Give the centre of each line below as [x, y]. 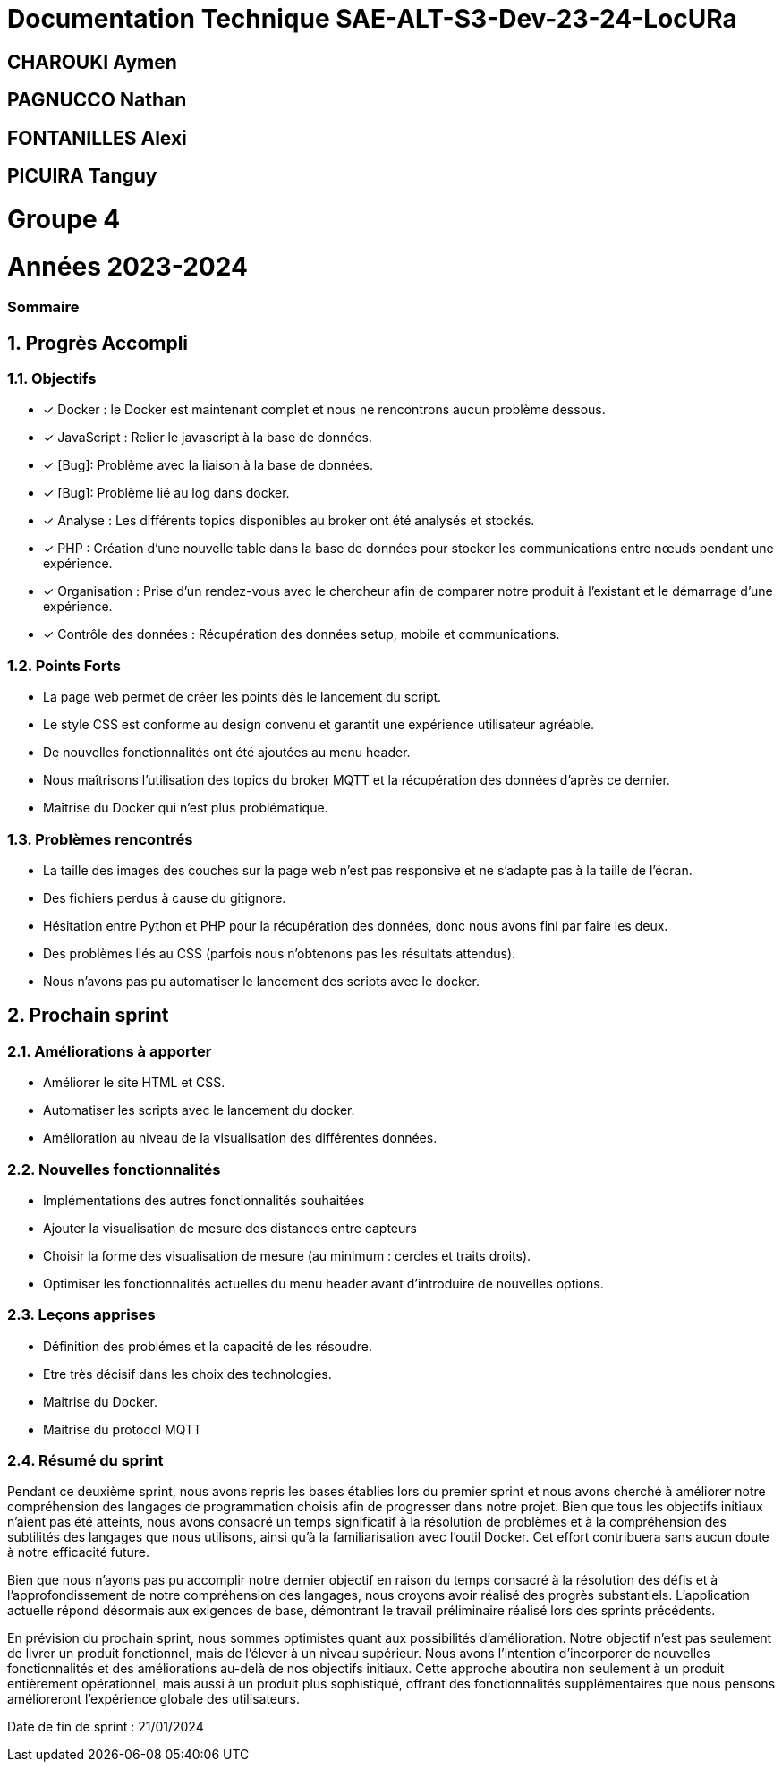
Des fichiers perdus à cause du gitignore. [165, 897]
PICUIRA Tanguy [82, 176]
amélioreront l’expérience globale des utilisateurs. [153, 1699]
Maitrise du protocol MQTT [123, 1429]
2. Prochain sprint [88, 1016]
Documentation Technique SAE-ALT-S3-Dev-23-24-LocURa [372, 19]
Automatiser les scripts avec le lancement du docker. [199, 1110]
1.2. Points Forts [64, 665]
